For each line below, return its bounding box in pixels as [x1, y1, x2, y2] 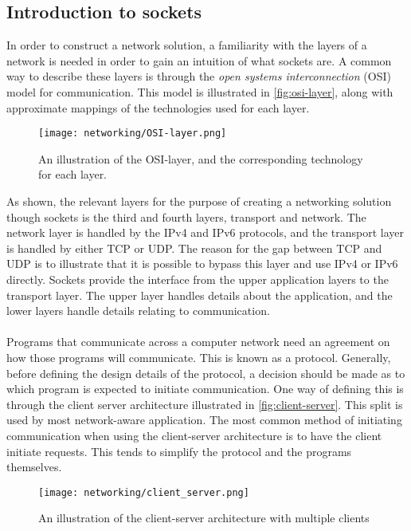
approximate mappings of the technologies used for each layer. [6, 99, 310, 116]
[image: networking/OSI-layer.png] [38, 128, 227, 140]
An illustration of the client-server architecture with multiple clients [38, 509, 370, 526]
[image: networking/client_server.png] [38, 486, 249, 498]
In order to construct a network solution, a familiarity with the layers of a [6, 37, 367, 53]
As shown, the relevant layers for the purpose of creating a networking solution [6, 193, 392, 210]
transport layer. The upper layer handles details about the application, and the [6, 286, 393, 303]
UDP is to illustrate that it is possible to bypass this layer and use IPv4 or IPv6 [6, 255, 398, 272]
